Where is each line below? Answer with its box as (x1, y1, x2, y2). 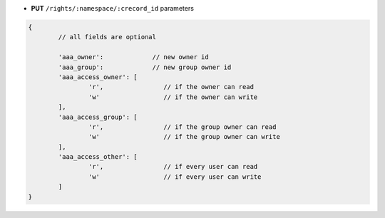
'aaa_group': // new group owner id (58, 63, 232, 71)
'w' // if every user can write (88, 172, 262, 181)
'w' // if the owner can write (88, 93, 258, 101)
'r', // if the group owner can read (88, 123, 277, 131)
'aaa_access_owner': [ (58, 73, 138, 81)
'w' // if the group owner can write (88, 133, 281, 141)
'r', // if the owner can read (88, 83, 255, 91)
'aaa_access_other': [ (58, 153, 138, 161)
